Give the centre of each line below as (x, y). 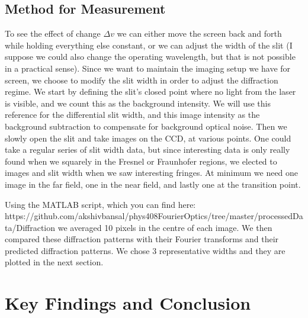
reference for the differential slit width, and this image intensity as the (132, 115)
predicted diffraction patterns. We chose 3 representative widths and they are (145, 250)
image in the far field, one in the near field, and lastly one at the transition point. (153, 184)
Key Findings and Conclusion (128, 303)
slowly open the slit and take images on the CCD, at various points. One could (148, 138)
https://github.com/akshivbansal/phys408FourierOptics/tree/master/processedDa (154, 216)
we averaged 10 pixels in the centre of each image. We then (165, 227)
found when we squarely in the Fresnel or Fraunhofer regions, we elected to (141, 161)
